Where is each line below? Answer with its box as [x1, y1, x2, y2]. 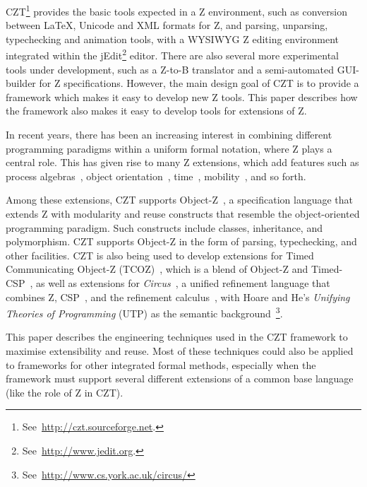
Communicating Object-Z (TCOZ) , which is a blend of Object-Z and [6, 262, 308, 276]
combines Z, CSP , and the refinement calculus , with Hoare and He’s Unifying [6, 289, 350, 304]
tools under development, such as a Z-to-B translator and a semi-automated [6, 61, 334, 76]
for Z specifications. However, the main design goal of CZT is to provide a [39, 76, 359, 90]
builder [6, 76, 36, 90]
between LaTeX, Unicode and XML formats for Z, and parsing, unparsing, [6, 18, 328, 33]
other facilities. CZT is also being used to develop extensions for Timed [6, 247, 314, 262]
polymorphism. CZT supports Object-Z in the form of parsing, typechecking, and [6, 234, 357, 249]
